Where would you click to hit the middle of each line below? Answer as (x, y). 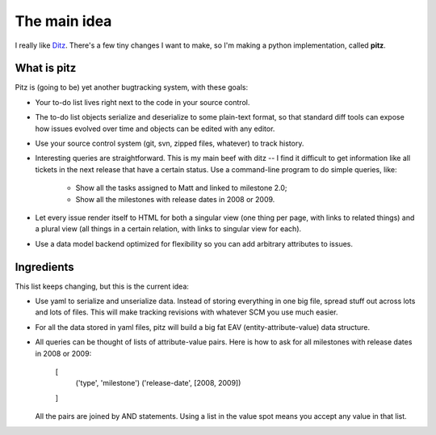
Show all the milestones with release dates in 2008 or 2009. (175, 199)
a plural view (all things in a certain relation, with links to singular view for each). (168, 229)
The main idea (63, 21)
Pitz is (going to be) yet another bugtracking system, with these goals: (132, 87)
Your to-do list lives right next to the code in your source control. (143, 102)
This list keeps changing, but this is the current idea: (102, 286)
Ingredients (44, 267)
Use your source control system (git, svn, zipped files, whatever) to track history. (170, 144)
